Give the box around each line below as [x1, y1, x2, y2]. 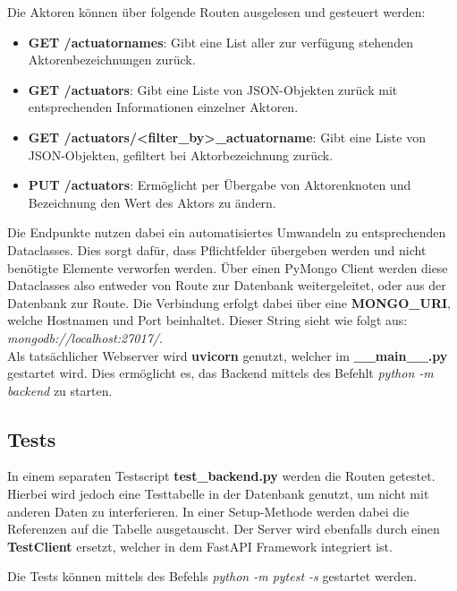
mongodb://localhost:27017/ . [7, 328, 163, 347]
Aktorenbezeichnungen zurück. [28, 50, 196, 69]
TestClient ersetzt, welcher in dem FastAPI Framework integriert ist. [7, 536, 393, 555]
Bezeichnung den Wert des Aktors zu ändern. [28, 193, 276, 211]
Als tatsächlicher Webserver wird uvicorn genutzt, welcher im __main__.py [7, 346, 448, 364]
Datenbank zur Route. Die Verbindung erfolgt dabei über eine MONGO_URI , [7, 293, 452, 312]
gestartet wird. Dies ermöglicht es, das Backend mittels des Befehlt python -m [7, 364, 434, 382]
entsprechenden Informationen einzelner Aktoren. [28, 98, 299, 116]
